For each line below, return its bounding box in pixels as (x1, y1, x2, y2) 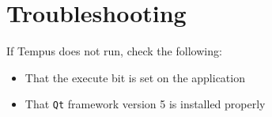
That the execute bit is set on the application (25, 69, 245, 85)
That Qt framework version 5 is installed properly (25, 96, 266, 112)
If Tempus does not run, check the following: (6, 43, 222, 59)
